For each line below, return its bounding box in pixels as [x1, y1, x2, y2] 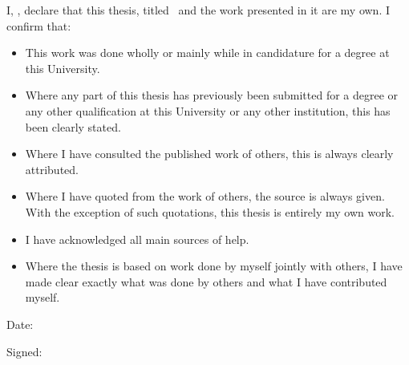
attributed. [25, 160, 79, 177]
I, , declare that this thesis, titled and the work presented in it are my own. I [6, 2, 390, 18]
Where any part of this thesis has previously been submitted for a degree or [25, 87, 399, 103]
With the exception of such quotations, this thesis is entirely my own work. [25, 203, 395, 220]
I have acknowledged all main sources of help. [25, 230, 249, 247]
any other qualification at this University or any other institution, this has [25, 102, 391, 119]
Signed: [6, 343, 43, 359]
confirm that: [6, 17, 71, 34]
